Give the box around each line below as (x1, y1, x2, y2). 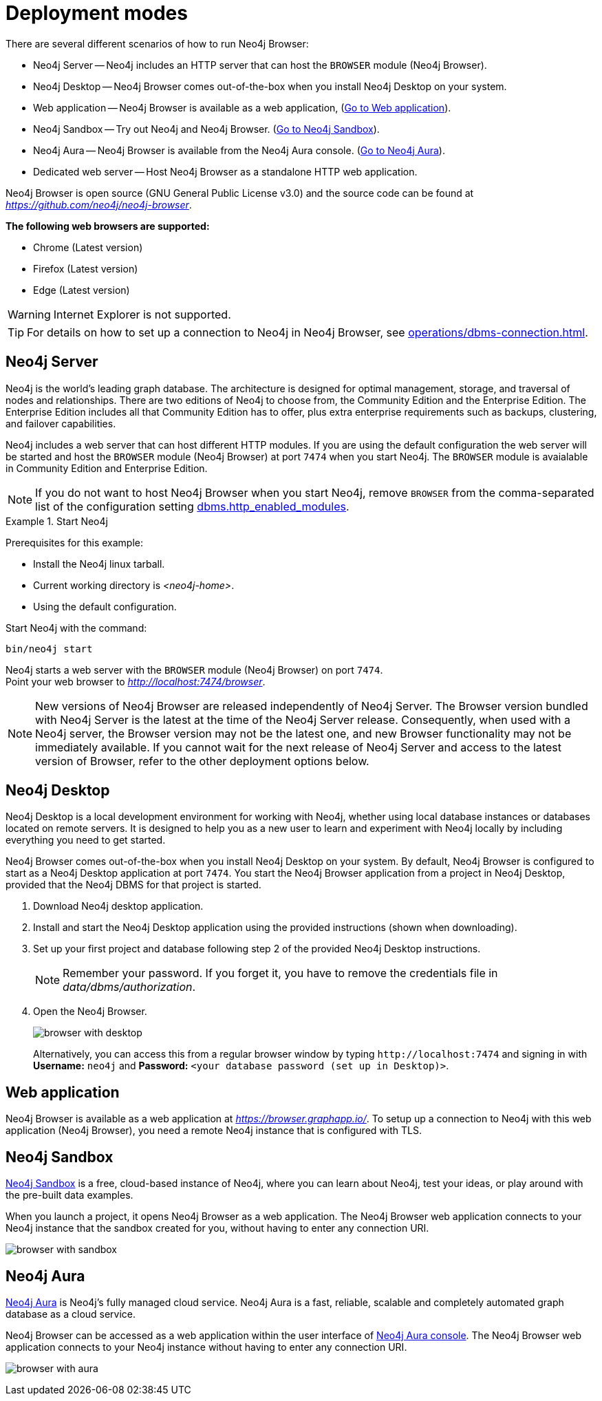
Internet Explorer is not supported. (53, 307, 231, 321)
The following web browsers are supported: (6, 220, 210, 232)
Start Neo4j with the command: (6, 621, 147, 634)
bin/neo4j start (6, 643, 93, 654)
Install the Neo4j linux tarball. (33, 557, 165, 570)
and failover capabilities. (6, 417, 116, 429)
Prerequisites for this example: (6, 536, 144, 548)
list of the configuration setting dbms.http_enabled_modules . (35, 499, 350, 513)
